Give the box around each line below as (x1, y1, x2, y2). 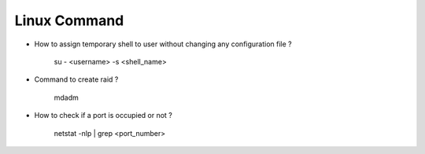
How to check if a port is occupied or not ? (34, 111, 173, 120)
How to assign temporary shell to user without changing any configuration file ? (34, 39, 293, 49)
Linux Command (14, 12, 124, 29)
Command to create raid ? (34, 75, 119, 84)
